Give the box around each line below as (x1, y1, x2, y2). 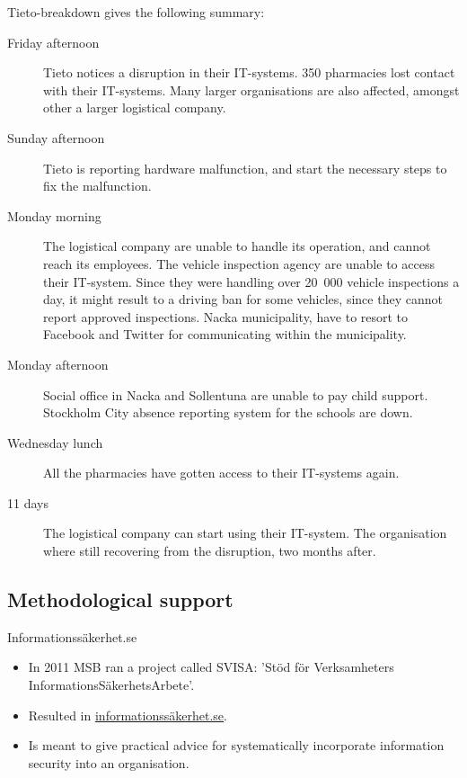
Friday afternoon (7, 32, 100, 51)
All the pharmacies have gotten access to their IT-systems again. (43, 463, 400, 482)
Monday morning (7, 206, 101, 225)
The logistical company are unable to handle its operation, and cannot (43, 237, 431, 255)
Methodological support (7, 586, 233, 613)
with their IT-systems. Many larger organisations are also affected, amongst (43, 80, 460, 99)
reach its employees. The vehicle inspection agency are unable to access (43, 254, 435, 273)
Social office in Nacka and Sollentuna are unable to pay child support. (43, 385, 428, 404)
